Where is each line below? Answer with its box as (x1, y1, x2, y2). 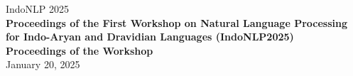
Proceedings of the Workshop (6, 43, 153, 58)
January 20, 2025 (6, 57, 80, 72)
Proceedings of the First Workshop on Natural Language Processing (6, 15, 347, 30)
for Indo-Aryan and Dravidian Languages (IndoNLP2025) (6, 29, 294, 44)
